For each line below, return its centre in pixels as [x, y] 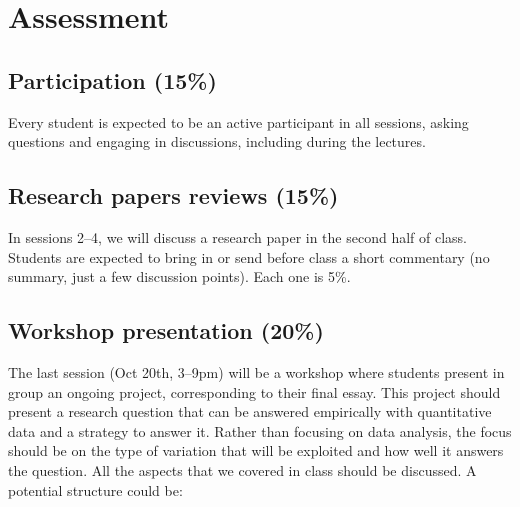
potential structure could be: [95, 489]
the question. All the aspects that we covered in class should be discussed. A [242, 469]
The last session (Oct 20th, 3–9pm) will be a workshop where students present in [256, 371]
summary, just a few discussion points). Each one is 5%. [179, 276]
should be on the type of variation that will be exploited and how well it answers [256, 450]
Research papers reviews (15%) [173, 195]
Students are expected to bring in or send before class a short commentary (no [249, 256]
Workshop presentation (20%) [166, 330]
